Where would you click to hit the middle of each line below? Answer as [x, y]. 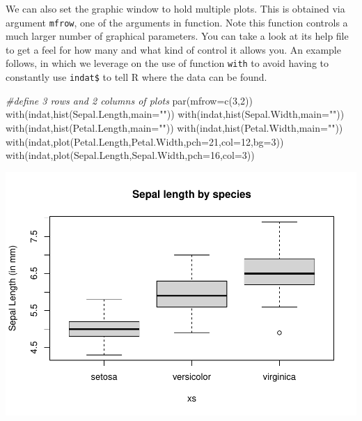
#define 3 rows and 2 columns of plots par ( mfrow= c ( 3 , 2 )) [129, 100]
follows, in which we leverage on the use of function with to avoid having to [167, 63]
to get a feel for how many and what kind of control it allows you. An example [173, 49]
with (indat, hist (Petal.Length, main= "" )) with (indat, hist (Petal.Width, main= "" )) [174, 127]
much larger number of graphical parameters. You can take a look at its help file [177, 36]
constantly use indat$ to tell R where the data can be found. [136, 77]
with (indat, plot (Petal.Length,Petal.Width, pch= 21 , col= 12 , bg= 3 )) [145, 141]
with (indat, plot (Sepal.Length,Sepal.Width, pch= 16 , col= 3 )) [130, 155]
